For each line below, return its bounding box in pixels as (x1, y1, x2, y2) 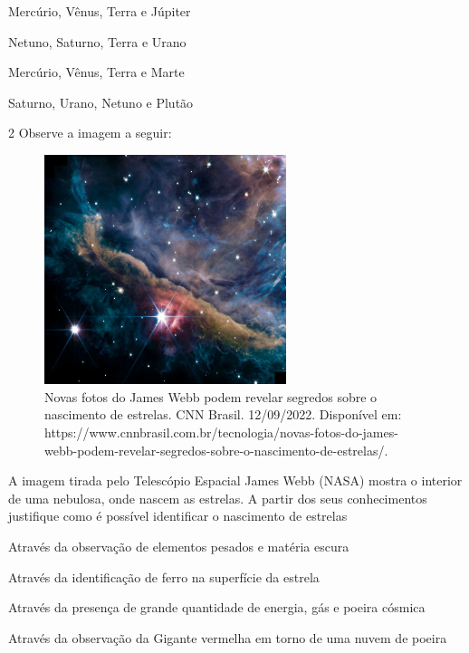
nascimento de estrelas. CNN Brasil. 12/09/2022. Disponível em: (44, 405, 402, 424)
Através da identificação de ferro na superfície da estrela (8, 567, 320, 586)
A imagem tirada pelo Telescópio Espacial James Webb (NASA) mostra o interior (8, 471, 463, 490)
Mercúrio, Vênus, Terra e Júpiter (8, 2, 191, 20)
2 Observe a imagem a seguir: (8, 123, 172, 142)
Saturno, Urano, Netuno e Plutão (8, 92, 194, 111)
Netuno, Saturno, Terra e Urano (8, 32, 187, 51)
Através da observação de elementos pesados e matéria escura (8, 536, 349, 555)
